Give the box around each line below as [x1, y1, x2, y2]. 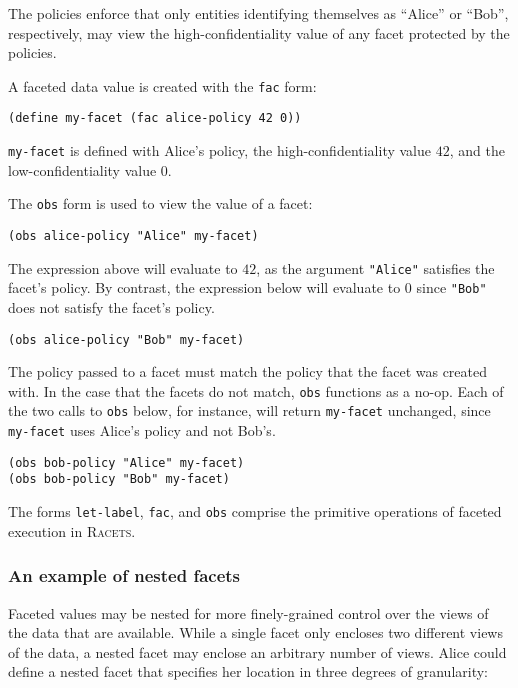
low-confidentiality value [8, 159, 157, 180]
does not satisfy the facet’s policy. [8, 296, 215, 317]
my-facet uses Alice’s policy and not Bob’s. [8, 420, 276, 441]
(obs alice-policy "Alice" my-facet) [8, 229, 259, 243]
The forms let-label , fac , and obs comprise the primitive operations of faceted [8, 501, 502, 522]
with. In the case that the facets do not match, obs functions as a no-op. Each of [8, 380, 504, 401]
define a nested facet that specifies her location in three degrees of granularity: [8, 661, 488, 682]
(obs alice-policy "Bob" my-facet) [8, 332, 245, 347]
